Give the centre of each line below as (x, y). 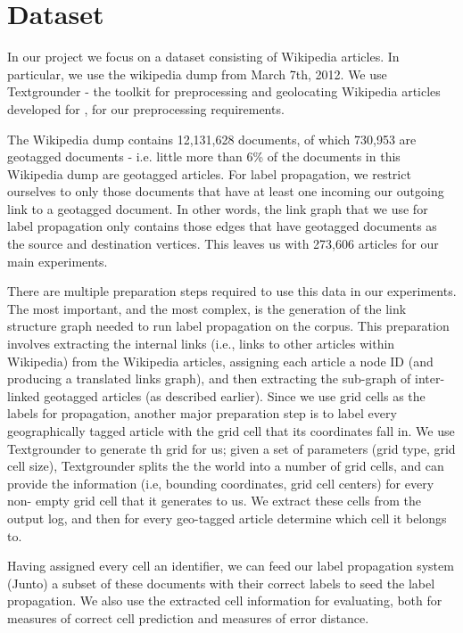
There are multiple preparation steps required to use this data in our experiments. (232, 291)
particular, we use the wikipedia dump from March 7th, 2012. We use (197, 74)
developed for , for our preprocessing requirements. (146, 108)
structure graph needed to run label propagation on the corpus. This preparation (228, 326)
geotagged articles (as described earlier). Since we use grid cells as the (235, 395)
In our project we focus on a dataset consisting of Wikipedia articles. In (203, 57)
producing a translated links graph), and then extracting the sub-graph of (209, 378)
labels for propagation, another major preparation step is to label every (202, 413)
